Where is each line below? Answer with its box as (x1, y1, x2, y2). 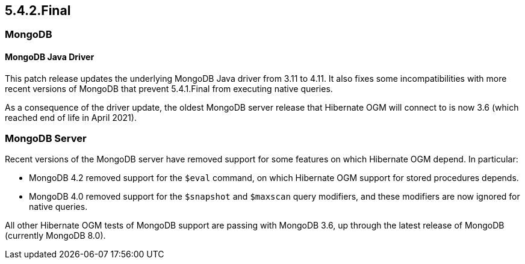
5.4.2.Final (5, 3, 71, 18)
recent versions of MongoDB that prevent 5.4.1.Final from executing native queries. (5, 83, 333, 94)
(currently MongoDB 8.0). (5, 230, 106, 241)
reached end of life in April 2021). (5, 112, 137, 123)
